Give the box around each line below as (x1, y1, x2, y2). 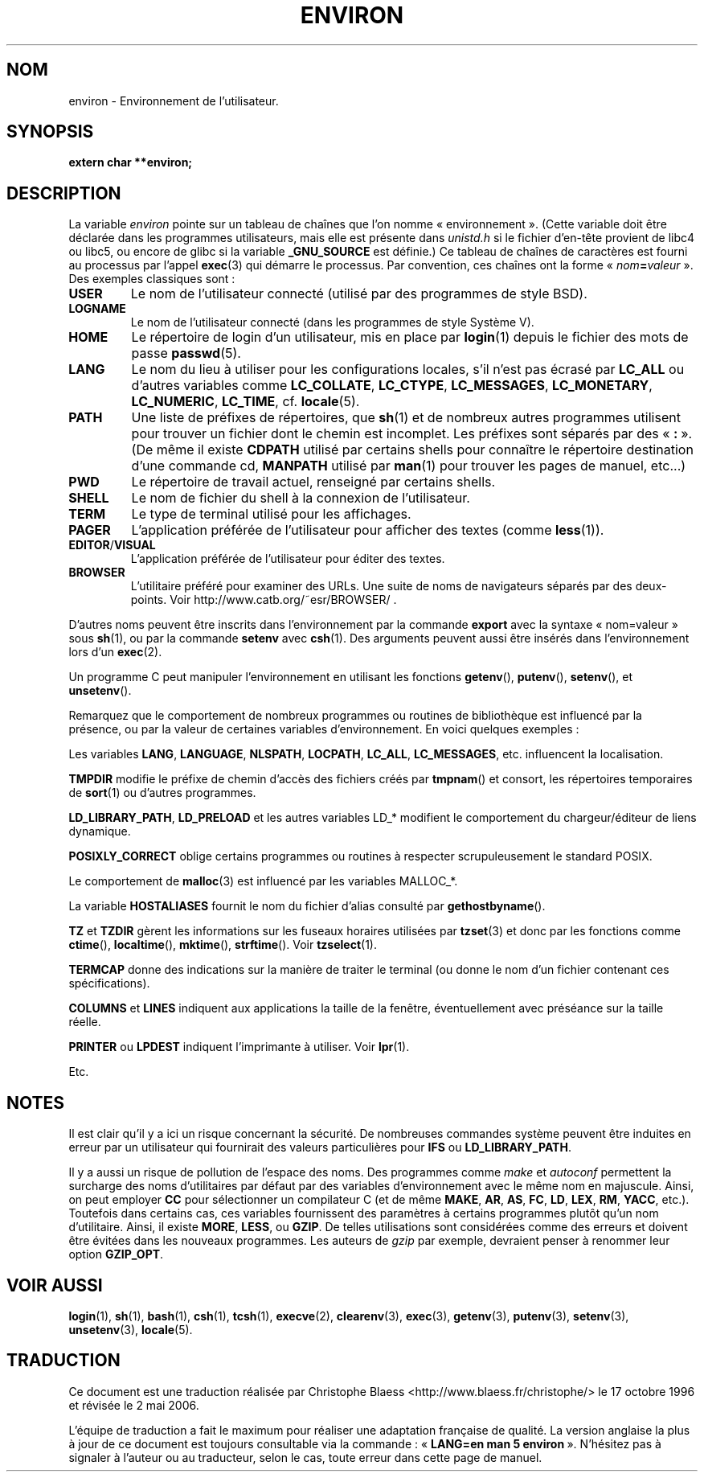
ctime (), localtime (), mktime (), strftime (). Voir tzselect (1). (68, 938, 377, 952)
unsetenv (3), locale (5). (68, 1322, 193, 1336)
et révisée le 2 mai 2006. (68, 1398, 199, 1412)
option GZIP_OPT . (68, 1247, 164, 1262)
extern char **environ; (68, 155, 193, 170)
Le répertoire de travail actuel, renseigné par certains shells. (131, 474, 496, 491)
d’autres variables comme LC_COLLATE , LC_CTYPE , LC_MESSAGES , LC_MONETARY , (131, 377, 653, 394)
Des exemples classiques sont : (68, 272, 235, 286)
